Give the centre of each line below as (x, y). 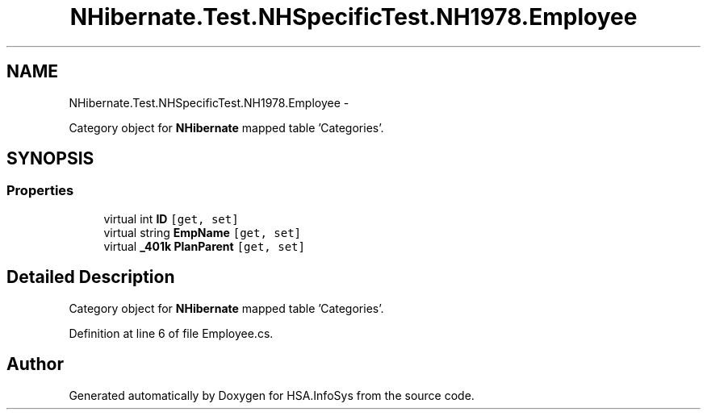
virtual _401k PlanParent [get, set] (204, 246)
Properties (40, 191)
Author (35, 364)
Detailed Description (91, 277)
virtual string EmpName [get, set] (203, 232)
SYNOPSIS (50, 159)
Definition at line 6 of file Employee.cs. (171, 333)
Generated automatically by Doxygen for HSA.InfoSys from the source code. (272, 395)
